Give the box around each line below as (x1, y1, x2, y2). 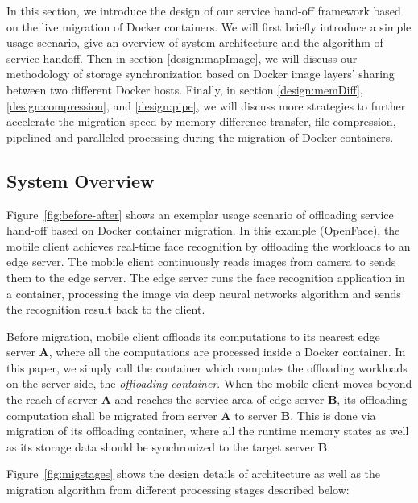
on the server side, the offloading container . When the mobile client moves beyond (6, 375, 412, 392)
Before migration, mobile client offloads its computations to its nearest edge (6, 327, 380, 344)
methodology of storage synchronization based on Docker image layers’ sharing (6, 65, 395, 82)
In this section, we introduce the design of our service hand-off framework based (6, 2, 401, 19)
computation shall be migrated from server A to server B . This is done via (6, 406, 376, 423)
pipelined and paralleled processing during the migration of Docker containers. (6, 128, 394, 145)
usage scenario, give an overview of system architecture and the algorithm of (6, 34, 383, 51)
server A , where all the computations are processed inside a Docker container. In (6, 343, 406, 360)
